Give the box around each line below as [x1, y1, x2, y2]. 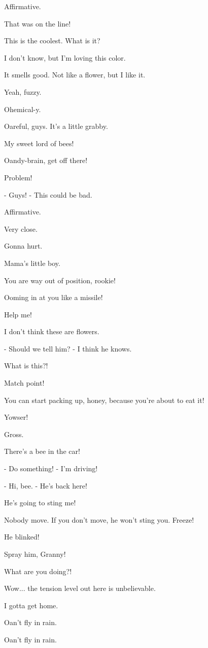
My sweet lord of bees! [4, 138, 74, 148]
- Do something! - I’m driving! [4, 463, 98, 474]
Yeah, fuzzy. [4, 86, 42, 97]
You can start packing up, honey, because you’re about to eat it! [4, 394, 204, 405]
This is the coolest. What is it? [4, 35, 100, 46]
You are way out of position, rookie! [4, 275, 116, 285]
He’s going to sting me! [4, 497, 76, 508]
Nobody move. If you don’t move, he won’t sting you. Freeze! [4, 514, 194, 525]
